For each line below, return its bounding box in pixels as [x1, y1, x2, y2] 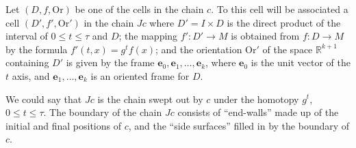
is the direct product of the [227, 15, 341, 29]
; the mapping [118, 29, 178, 43]
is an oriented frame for [90, 68, 190, 83]
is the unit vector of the [251, 55, 351, 70]
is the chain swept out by [97, 91, 203, 106]
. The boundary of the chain [43, 105, 162, 119]
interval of [5, 29, 48, 43]
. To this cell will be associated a [211, 2, 348, 16]
